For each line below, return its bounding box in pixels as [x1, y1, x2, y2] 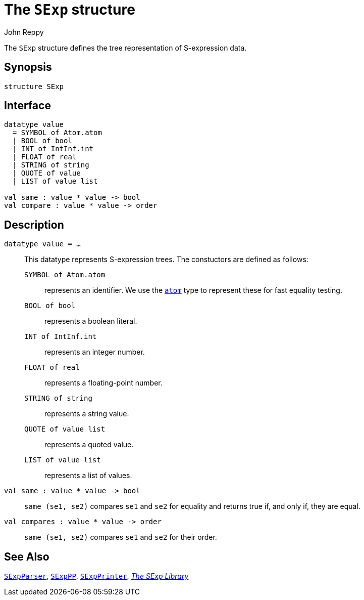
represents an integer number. [44, 348, 145, 357]
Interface [4, 99, 51, 112]
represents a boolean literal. [44, 317, 137, 326]
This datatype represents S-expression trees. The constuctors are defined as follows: [24, 255, 308, 264]
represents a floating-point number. [44, 378, 163, 388]
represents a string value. [44, 409, 129, 418]
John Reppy [4, 27, 44, 36]
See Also [4, 550, 49, 563]
